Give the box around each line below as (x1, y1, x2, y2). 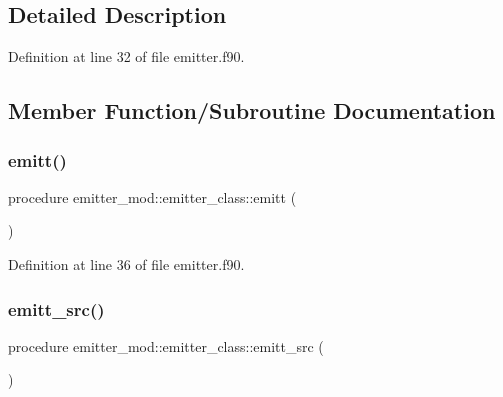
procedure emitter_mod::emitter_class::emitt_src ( (8, 335, 324, 356)
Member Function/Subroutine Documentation (8, 95, 496, 126)
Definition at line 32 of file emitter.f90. (8, 46, 245, 67)
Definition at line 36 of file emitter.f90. (8, 253, 245, 274)
